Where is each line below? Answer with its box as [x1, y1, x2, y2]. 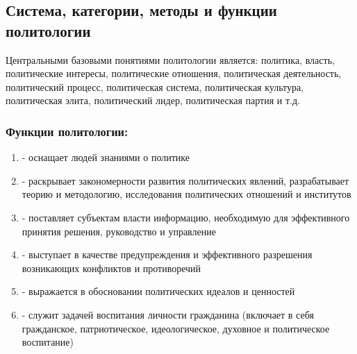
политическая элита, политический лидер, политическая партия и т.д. [6, 93, 300, 108]
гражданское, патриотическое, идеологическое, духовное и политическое [22, 321, 330, 335]
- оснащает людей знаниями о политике [22, 150, 190, 165]
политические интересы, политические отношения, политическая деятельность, [6, 66, 342, 81]
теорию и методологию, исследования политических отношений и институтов [22, 187, 351, 201]
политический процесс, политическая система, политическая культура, [6, 79, 304, 94]
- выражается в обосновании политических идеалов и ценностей [22, 284, 295, 298]
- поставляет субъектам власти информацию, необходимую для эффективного [22, 210, 350, 224]
